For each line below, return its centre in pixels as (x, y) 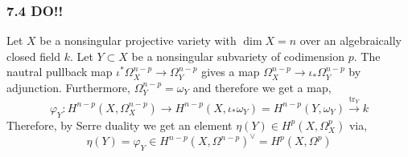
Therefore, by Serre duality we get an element (120, 125)
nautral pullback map (60, 72)
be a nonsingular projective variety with (138, 40)
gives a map (231, 72)
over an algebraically (350, 40)
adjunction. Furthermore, (68, 87)
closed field (33, 56)
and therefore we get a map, (262, 87)
